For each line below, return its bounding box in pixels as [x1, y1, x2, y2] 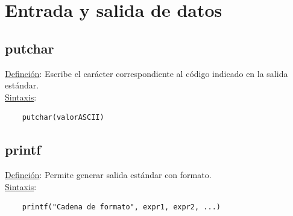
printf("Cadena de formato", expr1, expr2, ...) [22, 203, 221, 212]
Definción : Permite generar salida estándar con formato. [5, 168, 212, 181]
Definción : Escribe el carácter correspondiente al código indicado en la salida [5, 67, 288, 79]
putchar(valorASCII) [22, 113, 104, 122]
